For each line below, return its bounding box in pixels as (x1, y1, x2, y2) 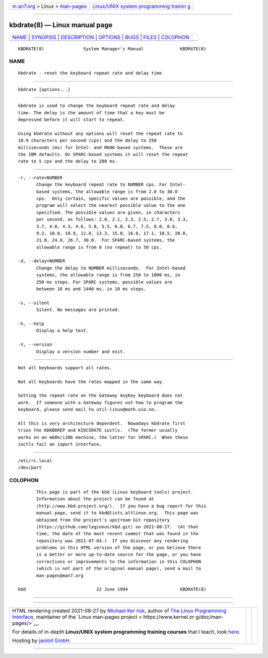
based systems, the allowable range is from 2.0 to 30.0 (36, 189, 178, 194)
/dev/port (18, 465, 42, 470)
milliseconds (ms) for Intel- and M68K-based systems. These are (18, 145, 183, 150)
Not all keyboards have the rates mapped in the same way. (18, 379, 165, 385)
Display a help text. (36, 328, 89, 333)
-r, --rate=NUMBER (18, 174, 63, 180)
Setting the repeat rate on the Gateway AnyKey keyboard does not (18, 393, 183, 399)
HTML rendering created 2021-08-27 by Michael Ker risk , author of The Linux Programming (12, 607, 227, 614)
